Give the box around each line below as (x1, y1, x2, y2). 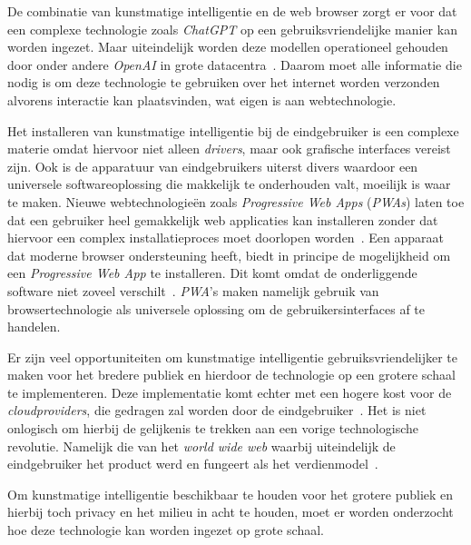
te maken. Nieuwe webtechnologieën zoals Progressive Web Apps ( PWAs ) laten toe (7, 192, 465, 211)
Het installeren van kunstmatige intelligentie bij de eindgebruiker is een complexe (7, 121, 459, 140)
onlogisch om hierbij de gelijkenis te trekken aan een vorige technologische (7, 419, 418, 438)
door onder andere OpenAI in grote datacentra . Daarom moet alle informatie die (7, 54, 462, 74)
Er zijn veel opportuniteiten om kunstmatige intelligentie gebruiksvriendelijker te (7, 347, 458, 366)
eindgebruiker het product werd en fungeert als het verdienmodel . (7, 454, 378, 473)
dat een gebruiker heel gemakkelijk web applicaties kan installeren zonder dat (7, 210, 438, 229)
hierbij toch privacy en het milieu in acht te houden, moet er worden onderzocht (7, 502, 454, 521)
